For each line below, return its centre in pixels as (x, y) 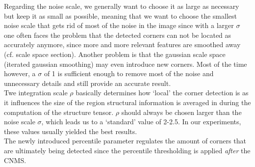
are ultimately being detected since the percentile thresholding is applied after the (127, 150)
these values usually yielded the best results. (71, 131)
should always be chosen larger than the (181, 112)
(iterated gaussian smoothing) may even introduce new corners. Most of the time (126, 64)
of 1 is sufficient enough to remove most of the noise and (129, 73)
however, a (20, 73)
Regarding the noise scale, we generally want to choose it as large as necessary (122, 6)
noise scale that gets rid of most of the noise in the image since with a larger (119, 25)
